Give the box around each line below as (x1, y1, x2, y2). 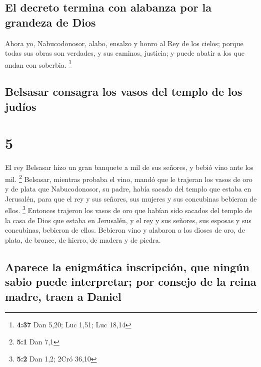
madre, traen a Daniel (5, 288, 121, 304)
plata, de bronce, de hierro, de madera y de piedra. (5, 234, 161, 245)
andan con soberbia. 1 (5, 58, 72, 70)
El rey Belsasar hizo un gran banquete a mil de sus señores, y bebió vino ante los (5, 162, 253, 172)
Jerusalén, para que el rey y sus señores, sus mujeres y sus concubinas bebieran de (5, 193, 257, 204)
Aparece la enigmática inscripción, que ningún (5, 259, 249, 274)
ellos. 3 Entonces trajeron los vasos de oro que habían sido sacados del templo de (5, 204, 252, 216)
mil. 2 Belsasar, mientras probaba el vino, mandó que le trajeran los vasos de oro (5, 172, 252, 184)
